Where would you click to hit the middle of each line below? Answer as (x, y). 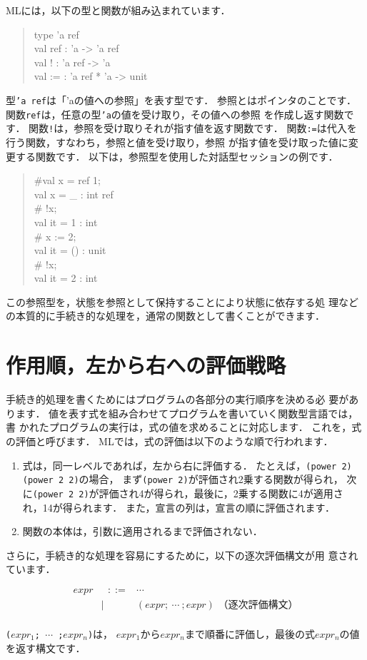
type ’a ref (56, 34)
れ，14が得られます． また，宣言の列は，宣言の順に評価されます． (179, 507)
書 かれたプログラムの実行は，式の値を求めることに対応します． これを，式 (184, 427)
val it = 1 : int (66, 222)
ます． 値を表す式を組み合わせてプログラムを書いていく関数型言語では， (187, 413)
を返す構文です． (46, 648)
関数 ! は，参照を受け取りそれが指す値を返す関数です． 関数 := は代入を (193, 128)
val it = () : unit (70, 250)
